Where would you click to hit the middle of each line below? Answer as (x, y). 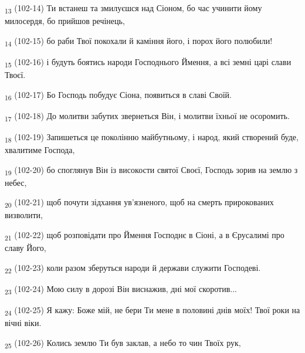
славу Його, (26, 248)
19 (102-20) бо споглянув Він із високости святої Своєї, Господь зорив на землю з (151, 170)
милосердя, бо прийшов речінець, (65, 21)
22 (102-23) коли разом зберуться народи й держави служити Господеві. (133, 268)
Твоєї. (15, 74)
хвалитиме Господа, (40, 149)
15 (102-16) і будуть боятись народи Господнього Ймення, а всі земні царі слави (148, 62)
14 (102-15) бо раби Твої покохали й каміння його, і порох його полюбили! (139, 41)
